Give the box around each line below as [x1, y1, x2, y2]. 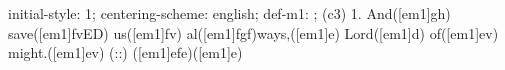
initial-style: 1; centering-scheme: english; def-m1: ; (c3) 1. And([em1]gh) [8, 3, 451, 23]
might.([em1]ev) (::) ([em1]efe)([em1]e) [8, 42, 243, 63]
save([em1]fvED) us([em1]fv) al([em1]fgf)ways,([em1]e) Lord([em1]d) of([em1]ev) [8, 22, 499, 43]
